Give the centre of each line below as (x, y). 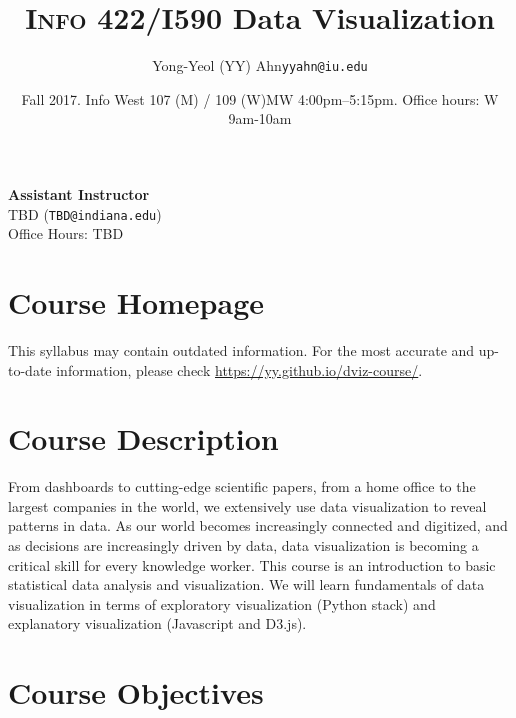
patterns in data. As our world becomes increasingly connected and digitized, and (258, 525)
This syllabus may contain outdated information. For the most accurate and (241, 349)
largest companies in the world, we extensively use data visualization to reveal (247, 505)
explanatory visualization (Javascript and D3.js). (157, 623)
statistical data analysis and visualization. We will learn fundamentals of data (246, 584)
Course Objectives (136, 692)
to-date (30, 369)
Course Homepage (136, 302)
